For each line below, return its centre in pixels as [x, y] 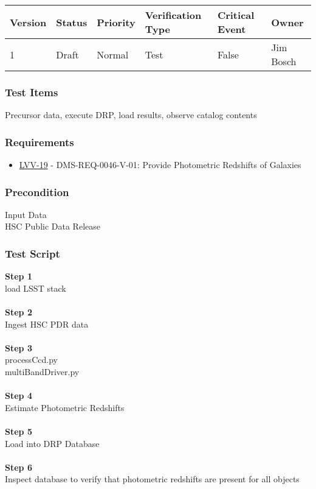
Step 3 [19, 347]
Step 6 [19, 467]
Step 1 [19, 276]
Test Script [33, 253]
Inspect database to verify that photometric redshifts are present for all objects [152, 479]
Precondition [37, 192]
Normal [113, 54]
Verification [173, 15]
